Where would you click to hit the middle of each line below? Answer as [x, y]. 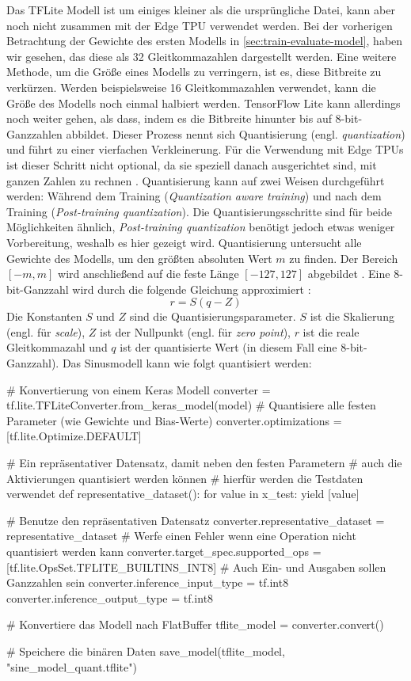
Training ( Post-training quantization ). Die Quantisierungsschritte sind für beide [199, 211]
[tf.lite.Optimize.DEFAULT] [74, 436]
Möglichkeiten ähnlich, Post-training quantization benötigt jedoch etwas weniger [201, 227]
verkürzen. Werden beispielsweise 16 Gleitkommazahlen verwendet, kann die [191, 87]
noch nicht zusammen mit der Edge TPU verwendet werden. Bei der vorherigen [200, 25]
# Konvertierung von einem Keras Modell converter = [139, 389]
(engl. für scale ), [46, 331]
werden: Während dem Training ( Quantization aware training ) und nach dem [194, 196]
